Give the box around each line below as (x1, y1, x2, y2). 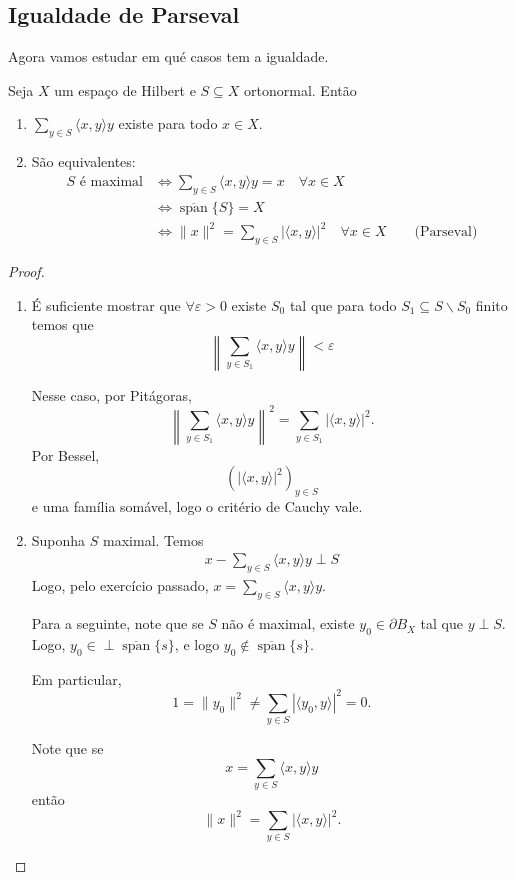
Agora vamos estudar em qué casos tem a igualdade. (8, 46, 329, 67)
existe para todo (118, 113, 218, 134)
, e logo (174, 633, 220, 654)
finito (475, 294, 508, 315)
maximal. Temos (103, 529, 204, 550)
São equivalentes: (31, 151, 136, 172)
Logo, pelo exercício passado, (31, 575, 209, 596)
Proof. (8, 260, 45, 281)
